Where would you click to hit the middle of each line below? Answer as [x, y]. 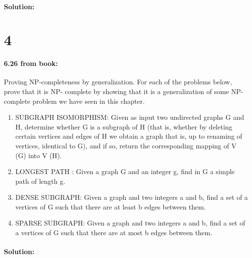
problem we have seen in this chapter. [89, 101]
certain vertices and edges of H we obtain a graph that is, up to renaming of [129, 136]
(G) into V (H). [39, 155]
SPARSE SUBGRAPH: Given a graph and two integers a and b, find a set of [130, 223]
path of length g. [40, 181]
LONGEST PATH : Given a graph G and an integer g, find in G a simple [125, 171]
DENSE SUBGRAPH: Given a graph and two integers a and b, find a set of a [132, 197]
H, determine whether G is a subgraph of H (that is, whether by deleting [124, 126]
